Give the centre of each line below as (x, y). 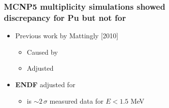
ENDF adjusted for (45, 84)
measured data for (77, 100)
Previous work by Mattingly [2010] (67, 36)
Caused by (42, 52)
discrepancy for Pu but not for (65, 17)
